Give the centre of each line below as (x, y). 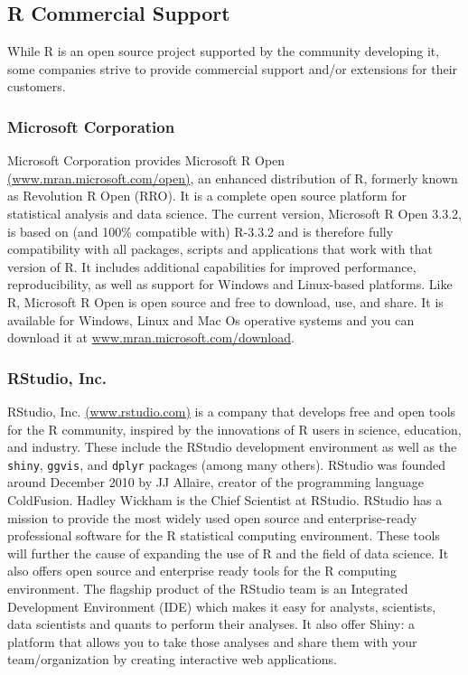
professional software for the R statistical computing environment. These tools (224, 535)
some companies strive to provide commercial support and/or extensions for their (233, 68)
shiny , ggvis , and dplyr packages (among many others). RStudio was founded (227, 464)
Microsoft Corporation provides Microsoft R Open (146, 160)
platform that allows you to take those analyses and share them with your (212, 641)
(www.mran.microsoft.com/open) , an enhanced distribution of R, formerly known (233, 178)
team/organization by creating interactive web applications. (172, 659)
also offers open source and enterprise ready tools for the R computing (202, 571)
